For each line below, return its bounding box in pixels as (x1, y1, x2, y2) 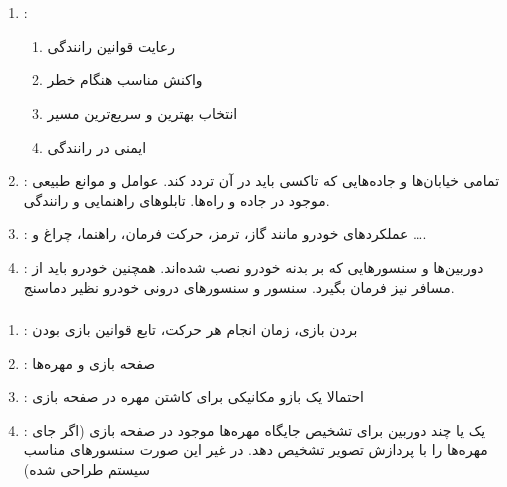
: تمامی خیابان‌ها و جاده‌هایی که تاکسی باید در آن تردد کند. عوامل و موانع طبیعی (23, 170, 500, 191)
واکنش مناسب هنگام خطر (47, 69, 203, 90)
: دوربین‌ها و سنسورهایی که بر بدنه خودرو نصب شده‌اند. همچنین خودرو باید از (23, 256, 484, 277)
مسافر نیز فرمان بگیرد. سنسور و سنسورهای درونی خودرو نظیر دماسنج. (23, 276, 455, 297)
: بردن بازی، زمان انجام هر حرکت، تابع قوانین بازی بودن (23, 319, 358, 340)
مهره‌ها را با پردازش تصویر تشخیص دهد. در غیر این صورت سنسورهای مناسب (23, 439, 488, 460)
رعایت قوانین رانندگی (47, 35, 175, 56)
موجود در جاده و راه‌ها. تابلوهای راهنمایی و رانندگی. (23, 189, 330, 210)
